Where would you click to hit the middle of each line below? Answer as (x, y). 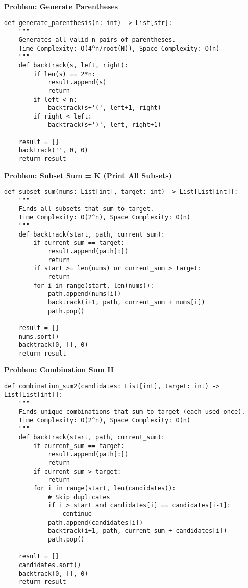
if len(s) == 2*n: (64, 74)
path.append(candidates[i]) (95, 522)
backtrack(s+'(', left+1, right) (104, 108)
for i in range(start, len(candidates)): (105, 488)
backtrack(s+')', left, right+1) (104, 125)
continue (77, 514)
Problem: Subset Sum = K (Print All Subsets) (88, 175)
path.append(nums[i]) (84, 294)
